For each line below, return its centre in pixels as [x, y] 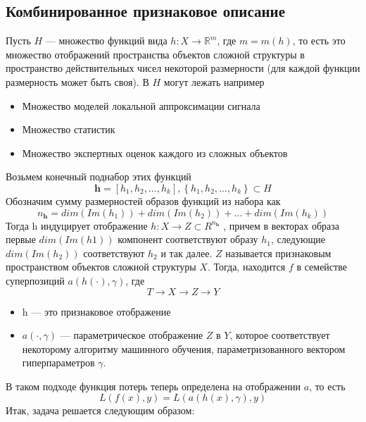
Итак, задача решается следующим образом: [100, 410]
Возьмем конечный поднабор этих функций [99, 176]
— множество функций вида [106, 41]
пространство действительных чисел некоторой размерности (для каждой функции [183, 68]
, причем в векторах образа [282, 225]
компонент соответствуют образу [188, 239]
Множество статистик [69, 129]
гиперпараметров [58, 362]
